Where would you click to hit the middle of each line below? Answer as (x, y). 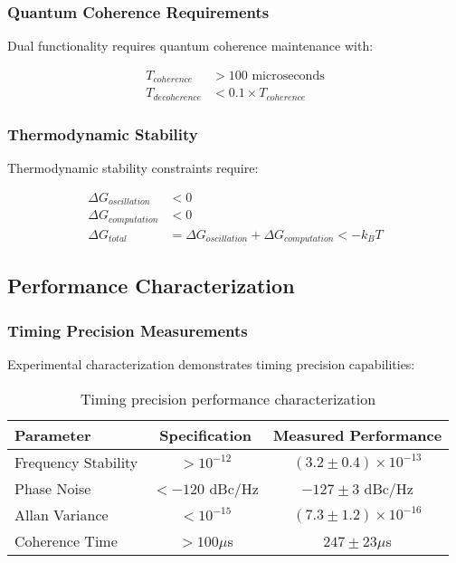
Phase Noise (53, 488)
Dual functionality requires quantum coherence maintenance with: (190, 46)
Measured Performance (357, 434)
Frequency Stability (76, 462)
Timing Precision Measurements (128, 330)
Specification (205, 434)
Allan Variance (62, 514)
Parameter (53, 434)
